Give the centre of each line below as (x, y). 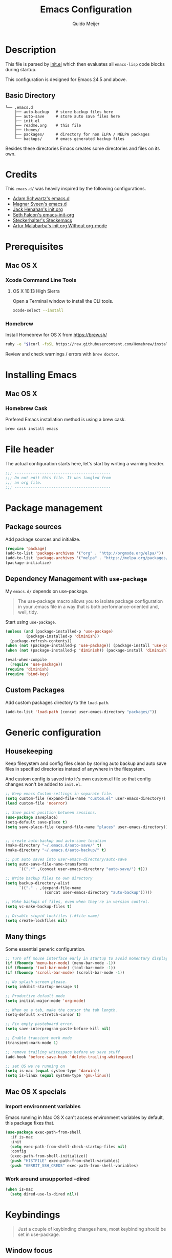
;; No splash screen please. (36, 982)
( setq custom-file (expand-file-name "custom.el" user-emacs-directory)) (86, 799)
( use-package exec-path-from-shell (43, 1132)
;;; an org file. (24, 483)
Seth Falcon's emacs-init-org (44, 215)
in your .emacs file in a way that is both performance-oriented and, (88, 606)
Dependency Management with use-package (76, 579)
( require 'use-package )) (36, 665)
